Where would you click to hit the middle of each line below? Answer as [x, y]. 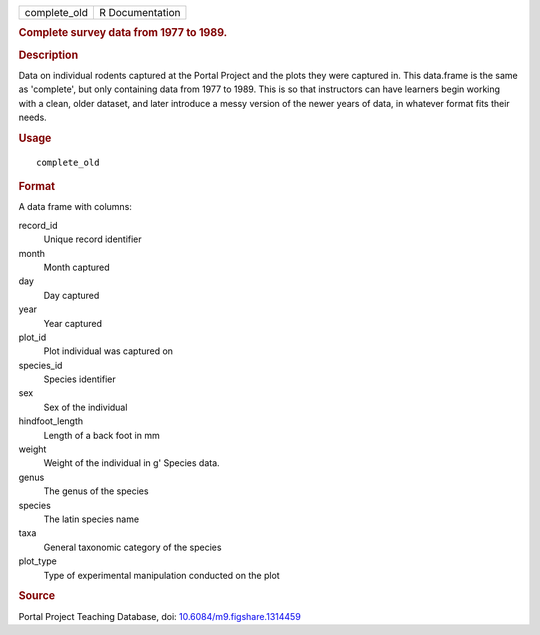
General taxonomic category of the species [132, 547]
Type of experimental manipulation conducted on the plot [161, 575]
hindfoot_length [51, 421]
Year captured [72, 323]
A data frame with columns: [75, 207]
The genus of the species [96, 491]
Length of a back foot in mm [101, 435]
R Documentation [139, 12]
